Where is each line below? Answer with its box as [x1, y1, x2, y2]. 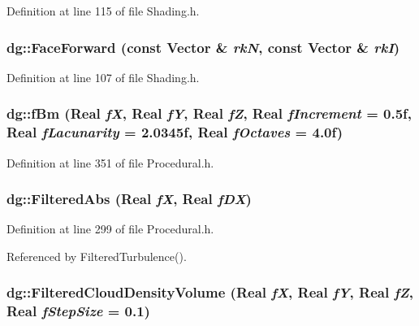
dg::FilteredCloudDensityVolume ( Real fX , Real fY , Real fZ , [6, 282, 413, 302]
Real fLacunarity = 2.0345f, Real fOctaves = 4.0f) [6, 122, 343, 142]
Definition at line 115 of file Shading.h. [6, 2, 200, 19]
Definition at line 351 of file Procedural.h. [6, 154, 214, 171]
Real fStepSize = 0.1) [6, 301, 150, 321]
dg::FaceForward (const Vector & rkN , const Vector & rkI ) [6, 37, 400, 57]
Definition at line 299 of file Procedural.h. [6, 220, 214, 237]
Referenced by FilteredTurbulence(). [6, 247, 187, 264]
